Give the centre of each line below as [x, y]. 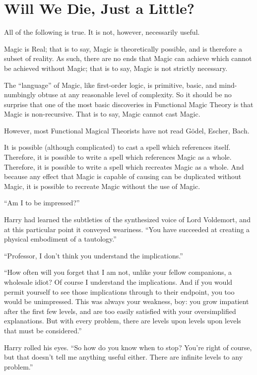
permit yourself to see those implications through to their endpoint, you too [119, 291]
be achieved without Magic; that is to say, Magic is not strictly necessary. [116, 68]
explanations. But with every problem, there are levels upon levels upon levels [123, 321]
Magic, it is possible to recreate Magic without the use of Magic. [102, 186]
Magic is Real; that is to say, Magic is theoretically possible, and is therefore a [123, 48]
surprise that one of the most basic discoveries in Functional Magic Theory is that [129, 104]
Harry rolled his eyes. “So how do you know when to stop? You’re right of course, [128, 347]
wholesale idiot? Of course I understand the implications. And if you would [118, 282]
